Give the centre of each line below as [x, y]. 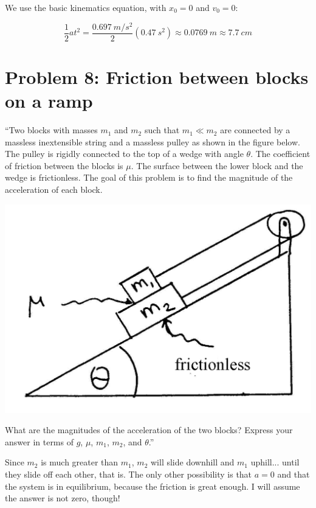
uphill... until [275, 462]
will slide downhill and [192, 462]
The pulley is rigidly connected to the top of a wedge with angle [124, 154]
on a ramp [49, 101]
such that [162, 130]
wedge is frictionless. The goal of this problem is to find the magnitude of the [149, 177]
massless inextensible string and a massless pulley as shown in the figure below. [153, 141]
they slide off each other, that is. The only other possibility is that [129, 474]
